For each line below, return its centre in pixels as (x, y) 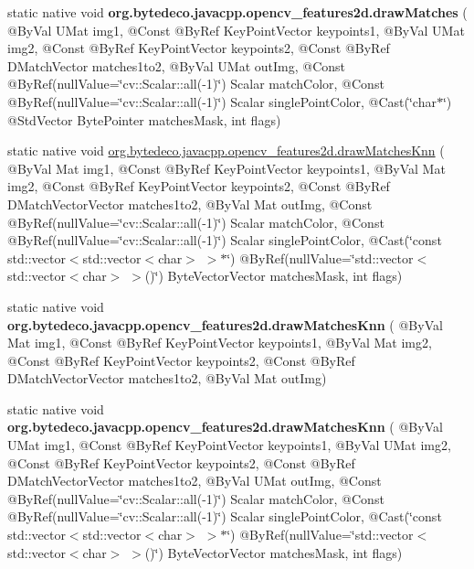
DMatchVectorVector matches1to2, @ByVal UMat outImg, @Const (195, 481)
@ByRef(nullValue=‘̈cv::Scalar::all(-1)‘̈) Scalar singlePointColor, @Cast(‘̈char (222, 101)
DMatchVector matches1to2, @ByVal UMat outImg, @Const (177, 65)
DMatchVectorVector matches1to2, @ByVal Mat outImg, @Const (190, 204)
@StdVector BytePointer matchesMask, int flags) (144, 119)
